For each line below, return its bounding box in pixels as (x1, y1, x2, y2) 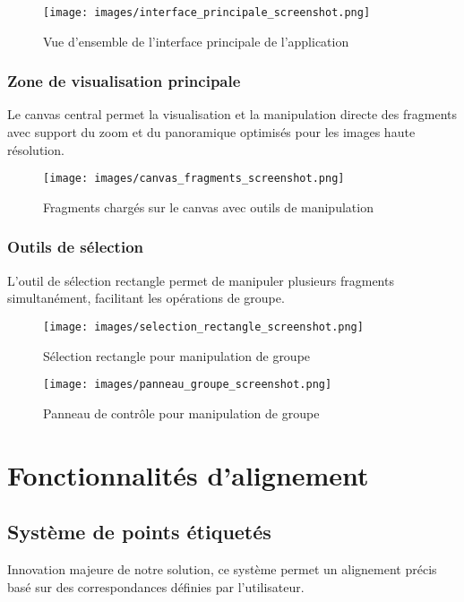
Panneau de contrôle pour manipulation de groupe (43, 403, 320, 422)
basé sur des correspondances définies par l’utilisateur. (7, 577, 305, 596)
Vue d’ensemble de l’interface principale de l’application (43, 31, 349, 50)
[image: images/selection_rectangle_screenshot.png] (43, 320, 364, 333)
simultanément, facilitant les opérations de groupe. (7, 288, 285, 307)
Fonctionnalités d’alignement (7, 456, 369, 493)
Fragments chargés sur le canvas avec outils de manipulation (43, 197, 374, 216)
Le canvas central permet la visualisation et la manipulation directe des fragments (7, 105, 457, 124)
